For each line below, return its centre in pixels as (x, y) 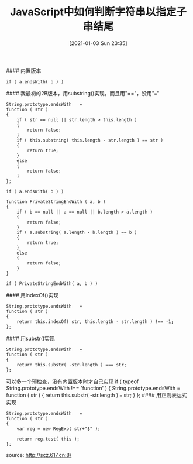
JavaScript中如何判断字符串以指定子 (98, 12)
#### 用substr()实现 (31, 338)
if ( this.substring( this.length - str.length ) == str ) (90, 140)
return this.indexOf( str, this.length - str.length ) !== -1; (95, 322)
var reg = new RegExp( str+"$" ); (58, 429)
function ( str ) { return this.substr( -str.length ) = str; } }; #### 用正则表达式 (96, 395)
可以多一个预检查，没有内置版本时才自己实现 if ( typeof (73, 381)
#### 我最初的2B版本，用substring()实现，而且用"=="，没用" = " (83, 93)
